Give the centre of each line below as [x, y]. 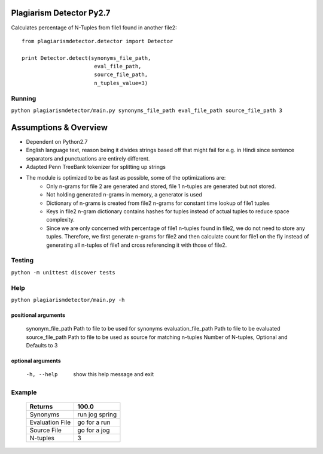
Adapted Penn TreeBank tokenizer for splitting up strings [96, 167]
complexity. [60, 220]
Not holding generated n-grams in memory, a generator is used [124, 195]
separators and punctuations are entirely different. [88, 158]
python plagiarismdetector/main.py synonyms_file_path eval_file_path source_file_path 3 [147, 111]
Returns [41, 407]
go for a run [94, 422]
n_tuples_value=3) [121, 83]
